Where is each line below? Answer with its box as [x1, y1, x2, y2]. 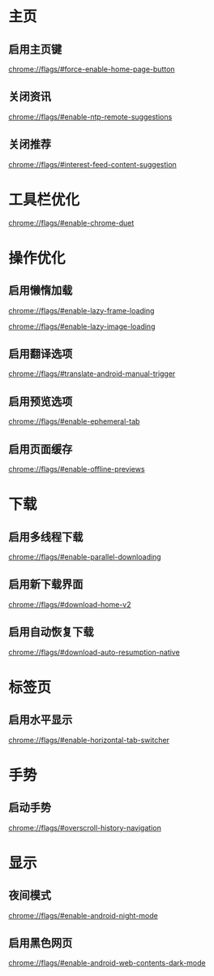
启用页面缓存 [8, 442, 73, 456]
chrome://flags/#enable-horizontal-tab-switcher [8, 735, 170, 745]
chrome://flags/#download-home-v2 [8, 599, 131, 609]
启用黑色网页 [8, 936, 73, 950]
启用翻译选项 [8, 347, 73, 361]
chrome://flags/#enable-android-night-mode [8, 910, 158, 920]
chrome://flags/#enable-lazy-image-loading [8, 322, 156, 331]
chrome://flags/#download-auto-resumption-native [8, 647, 180, 657]
